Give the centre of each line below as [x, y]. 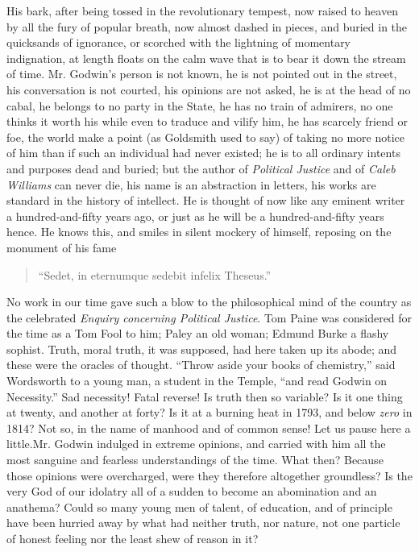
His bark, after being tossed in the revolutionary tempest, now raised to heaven [202, 10]
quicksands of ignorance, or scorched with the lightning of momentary [179, 42]
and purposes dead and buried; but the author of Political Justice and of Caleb [201, 168]
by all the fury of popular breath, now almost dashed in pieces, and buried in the [207, 26]
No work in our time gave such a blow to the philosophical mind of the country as [209, 302]
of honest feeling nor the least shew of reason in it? [133, 538]
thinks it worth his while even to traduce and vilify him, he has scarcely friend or [207, 121]
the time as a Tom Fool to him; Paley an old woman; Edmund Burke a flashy [198, 333]
